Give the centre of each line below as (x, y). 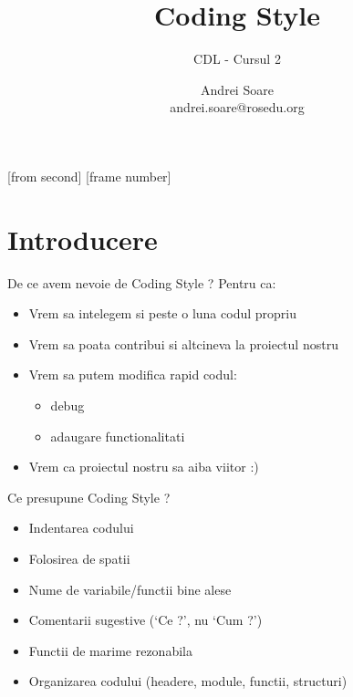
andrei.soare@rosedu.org (237, 107)
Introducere (83, 239)
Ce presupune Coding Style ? (89, 497)
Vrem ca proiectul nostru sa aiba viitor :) (144, 467)
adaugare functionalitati (118, 436)
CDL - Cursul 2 (237, 59)
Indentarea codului (81, 528)
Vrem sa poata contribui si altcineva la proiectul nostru (183, 343)
